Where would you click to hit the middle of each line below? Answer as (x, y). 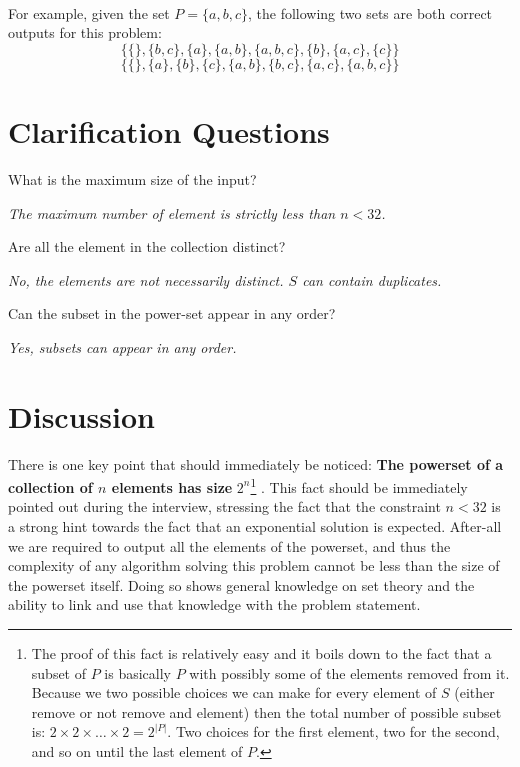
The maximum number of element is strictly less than (172, 212)
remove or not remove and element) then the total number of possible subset (266, 711)
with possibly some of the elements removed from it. (349, 672)
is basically (137, 672)
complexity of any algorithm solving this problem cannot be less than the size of (254, 565)
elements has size (172, 486)
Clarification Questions (169, 130)
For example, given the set (89, 12)
